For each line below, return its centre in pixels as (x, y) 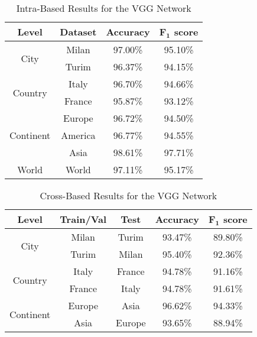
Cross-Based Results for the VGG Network (128, 195)
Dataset (78, 32)
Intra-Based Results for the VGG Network (104, 8)
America (78, 135)
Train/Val (83, 219)
